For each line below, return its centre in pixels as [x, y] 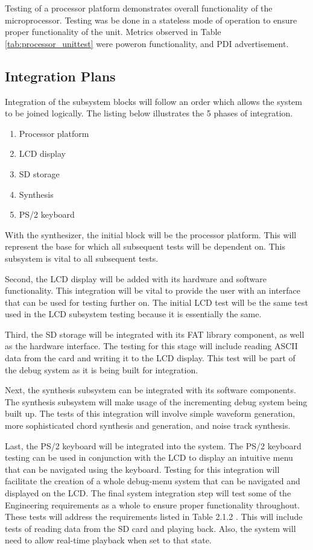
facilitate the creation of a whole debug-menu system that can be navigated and [153, 481]
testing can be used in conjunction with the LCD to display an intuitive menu [149, 457]
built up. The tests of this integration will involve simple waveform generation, [150, 413]
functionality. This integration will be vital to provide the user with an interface [153, 290]
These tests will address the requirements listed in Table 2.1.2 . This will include [154, 517]
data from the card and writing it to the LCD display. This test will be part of [150, 358]
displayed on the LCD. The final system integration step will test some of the [148, 493]
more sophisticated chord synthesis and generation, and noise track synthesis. [148, 425]
